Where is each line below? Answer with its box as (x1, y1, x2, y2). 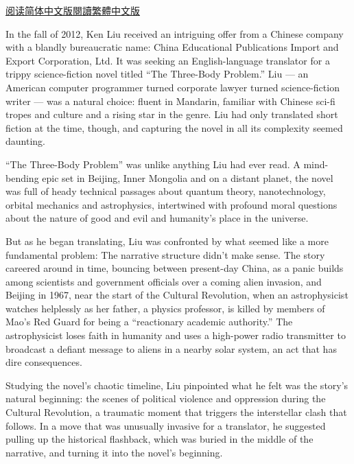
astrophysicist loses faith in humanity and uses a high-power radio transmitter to (5, 328, 346, 343)
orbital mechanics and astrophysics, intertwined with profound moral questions (5, 197, 338, 211)
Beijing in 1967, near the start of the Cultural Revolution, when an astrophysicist (5, 288, 349, 302)
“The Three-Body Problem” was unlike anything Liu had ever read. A (5, 156, 300, 171)
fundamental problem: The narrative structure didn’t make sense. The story (5, 247, 325, 262)
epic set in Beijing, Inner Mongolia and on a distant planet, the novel (42, 170, 333, 185)
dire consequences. (5, 355, 82, 369)
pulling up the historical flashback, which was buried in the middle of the (5, 432, 314, 446)
